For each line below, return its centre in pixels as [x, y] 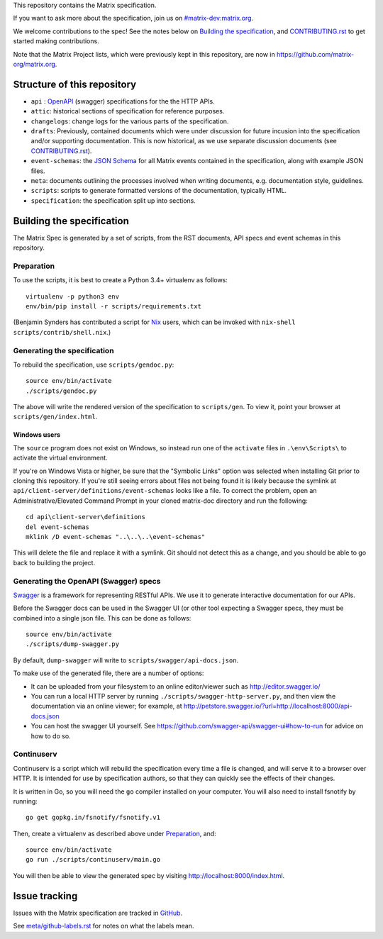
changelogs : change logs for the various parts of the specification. [130, 121]
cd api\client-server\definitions [85, 517]
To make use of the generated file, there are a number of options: [109, 673]
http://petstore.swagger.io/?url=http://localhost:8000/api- [268, 706]
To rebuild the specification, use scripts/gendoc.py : [94, 365]
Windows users [37, 435]
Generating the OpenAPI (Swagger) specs [87, 581]
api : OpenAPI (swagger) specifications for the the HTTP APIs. [123, 101]
